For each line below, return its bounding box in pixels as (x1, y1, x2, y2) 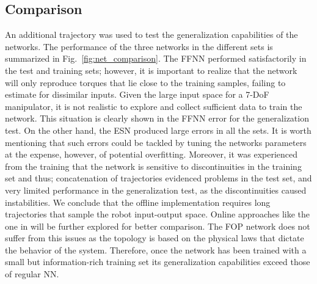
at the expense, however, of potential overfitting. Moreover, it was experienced (5, 148, 298, 161)
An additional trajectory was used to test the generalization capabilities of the (5, 28, 298, 41)
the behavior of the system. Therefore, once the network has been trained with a (5, 243, 307, 256)
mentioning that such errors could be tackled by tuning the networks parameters (5, 136, 307, 148)
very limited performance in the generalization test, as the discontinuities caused (5, 183, 307, 196)
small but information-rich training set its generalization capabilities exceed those (5, 255, 310, 268)
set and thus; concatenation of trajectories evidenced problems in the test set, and (5, 172, 312, 184)
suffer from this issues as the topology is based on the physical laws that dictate (5, 231, 304, 244)
